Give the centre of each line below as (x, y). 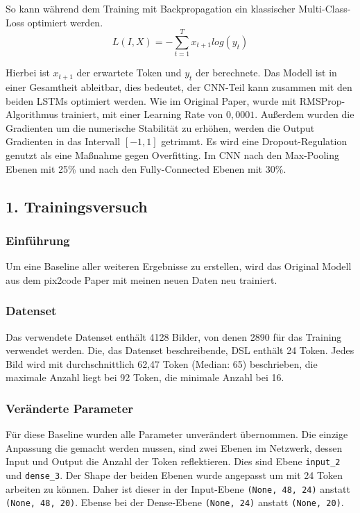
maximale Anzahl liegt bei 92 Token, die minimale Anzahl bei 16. (145, 377)
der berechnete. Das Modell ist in (266, 73)
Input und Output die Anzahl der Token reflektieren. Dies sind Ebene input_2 (173, 461)
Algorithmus (32, 114)
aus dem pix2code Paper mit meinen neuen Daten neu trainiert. (142, 279)
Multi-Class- (325, 8)
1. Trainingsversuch (77, 206)
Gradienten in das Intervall (63, 141)
